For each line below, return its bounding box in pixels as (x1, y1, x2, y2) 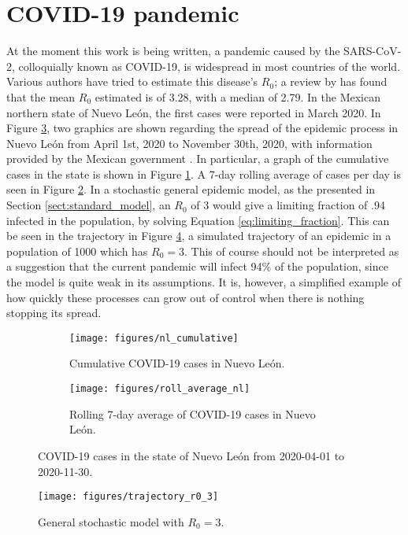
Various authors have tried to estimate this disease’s (6, 73, 258, 90)
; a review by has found (274, 73, 388, 90)
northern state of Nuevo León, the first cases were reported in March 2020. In (6, 104, 381, 120)
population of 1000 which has (6, 242, 148, 259)
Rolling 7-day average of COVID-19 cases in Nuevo (69, 405, 316, 422)
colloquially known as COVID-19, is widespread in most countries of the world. (18, 57, 401, 74)
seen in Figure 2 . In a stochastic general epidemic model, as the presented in (6, 181, 376, 197)
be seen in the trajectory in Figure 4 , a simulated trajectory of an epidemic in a (6, 227, 391, 244)
